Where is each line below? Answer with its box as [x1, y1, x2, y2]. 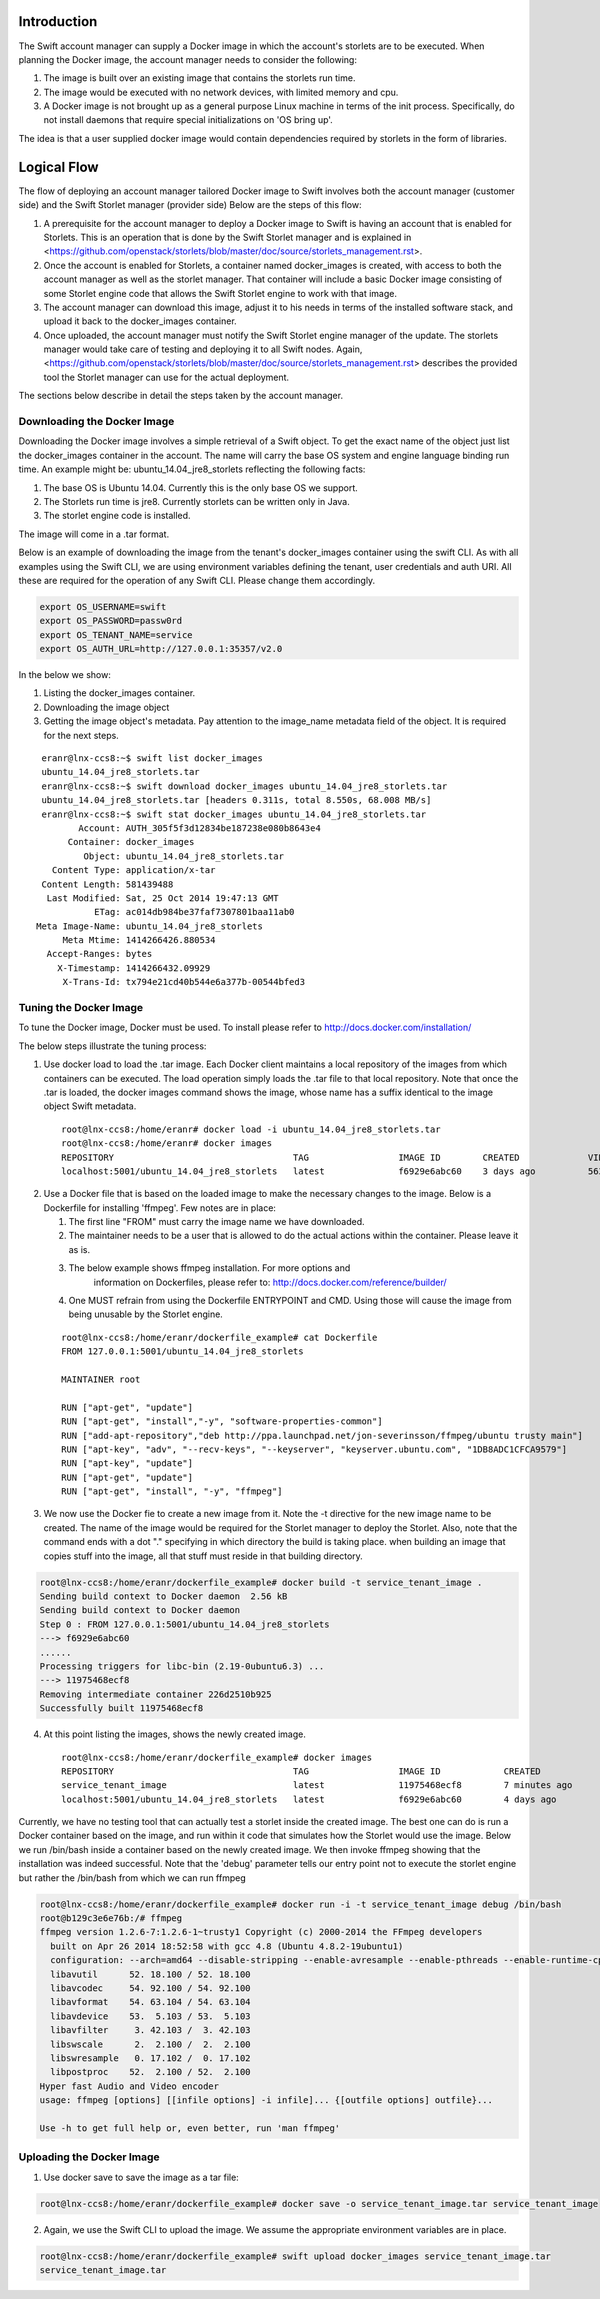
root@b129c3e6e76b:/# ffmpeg [39, 1913, 183, 1924]
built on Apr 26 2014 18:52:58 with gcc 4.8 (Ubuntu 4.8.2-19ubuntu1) [50, 1940, 404, 1952]
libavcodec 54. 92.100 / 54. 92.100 [50, 1982, 251, 1994]
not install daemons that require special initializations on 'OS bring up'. [43, 114, 334, 126]
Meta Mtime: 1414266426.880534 [62, 935, 216, 946]
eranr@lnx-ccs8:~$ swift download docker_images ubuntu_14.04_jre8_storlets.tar [41, 780, 448, 792]
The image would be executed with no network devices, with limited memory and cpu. [43, 86, 399, 98]
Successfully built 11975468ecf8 [39, 1703, 204, 1714]
